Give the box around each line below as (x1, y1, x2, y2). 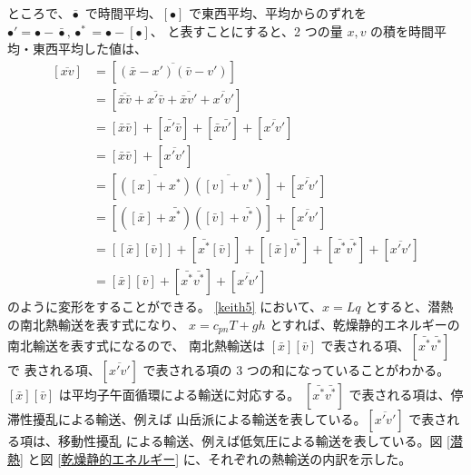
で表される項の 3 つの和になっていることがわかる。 (142, 361, 450, 380)
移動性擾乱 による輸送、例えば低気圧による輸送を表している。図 (57, 431, 443, 450)
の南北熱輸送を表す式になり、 (7, 314, 185, 333)
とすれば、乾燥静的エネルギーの (270, 314, 460, 333)
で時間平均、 (84, 4, 162, 22)
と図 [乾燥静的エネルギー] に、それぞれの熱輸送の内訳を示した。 (27, 449, 412, 468)
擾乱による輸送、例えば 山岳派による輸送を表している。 (32, 410, 367, 429)
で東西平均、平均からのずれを (189, 4, 368, 22)
